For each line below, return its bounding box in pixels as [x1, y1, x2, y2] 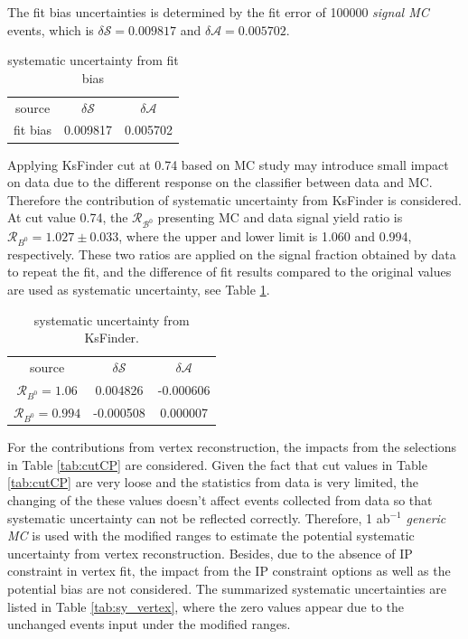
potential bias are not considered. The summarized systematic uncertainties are [7, 578, 446, 597]
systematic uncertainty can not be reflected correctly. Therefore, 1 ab [7, 508, 390, 527]
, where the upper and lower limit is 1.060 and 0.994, [118, 227, 412, 246]
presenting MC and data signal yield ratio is [157, 208, 403, 227]
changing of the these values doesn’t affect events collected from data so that [7, 490, 433, 509]
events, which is [7, 20, 94, 39]
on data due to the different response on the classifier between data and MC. [7, 173, 433, 192]
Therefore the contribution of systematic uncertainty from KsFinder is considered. [7, 190, 462, 209]
